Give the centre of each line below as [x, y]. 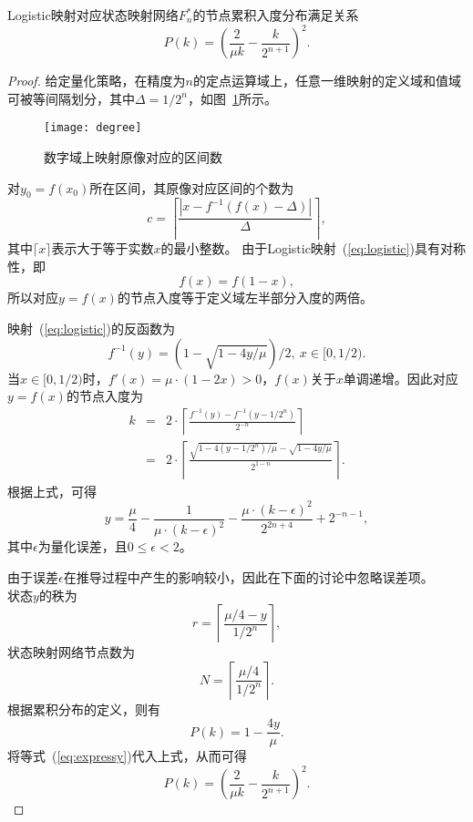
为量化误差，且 [82, 546]
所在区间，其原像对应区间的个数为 [192, 187]
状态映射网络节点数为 [71, 652]
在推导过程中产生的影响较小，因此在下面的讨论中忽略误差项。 [248, 576]
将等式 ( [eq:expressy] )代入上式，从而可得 [127, 756]
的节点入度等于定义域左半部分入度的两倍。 [245, 298]
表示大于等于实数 [103, 248]
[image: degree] [93, 128]
